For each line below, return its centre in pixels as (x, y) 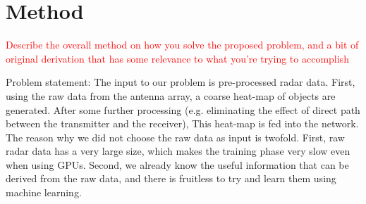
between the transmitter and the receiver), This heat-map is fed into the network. (182, 123)
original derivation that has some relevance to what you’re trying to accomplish (177, 58)
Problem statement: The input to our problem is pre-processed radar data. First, (181, 82)
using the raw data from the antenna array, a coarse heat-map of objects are (171, 95)
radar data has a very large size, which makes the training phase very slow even (178, 151)
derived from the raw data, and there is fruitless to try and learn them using (171, 178)
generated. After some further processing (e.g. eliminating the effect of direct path (183, 109)
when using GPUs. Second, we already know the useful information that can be (177, 164)
